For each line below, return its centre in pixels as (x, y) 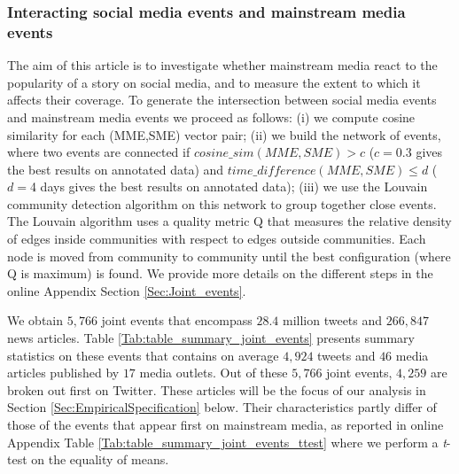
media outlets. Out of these (214, 373)
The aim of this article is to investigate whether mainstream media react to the (222, 65)
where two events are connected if (99, 152)
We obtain (35, 320)
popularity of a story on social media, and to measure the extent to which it (214, 82)
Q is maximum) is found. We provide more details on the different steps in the (220, 273)
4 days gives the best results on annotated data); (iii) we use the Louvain (229, 186)
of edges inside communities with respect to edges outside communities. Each (217, 239)
